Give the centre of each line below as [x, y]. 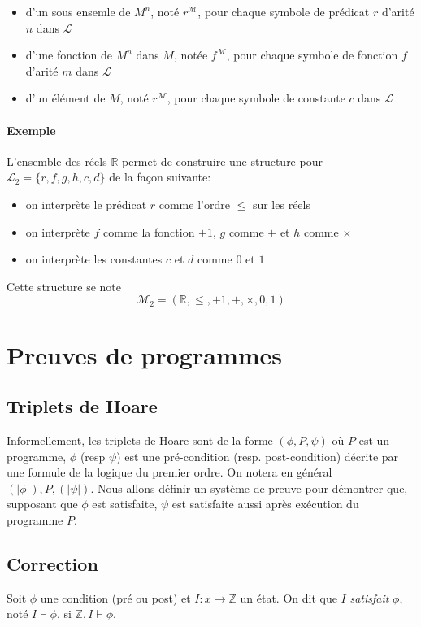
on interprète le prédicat [86, 204]
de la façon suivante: [160, 177]
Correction [52, 563]
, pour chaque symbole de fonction [312, 55]
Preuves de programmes [144, 354]
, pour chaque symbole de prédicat [284, 11]
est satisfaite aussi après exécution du [265, 504]
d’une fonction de [69, 55]
